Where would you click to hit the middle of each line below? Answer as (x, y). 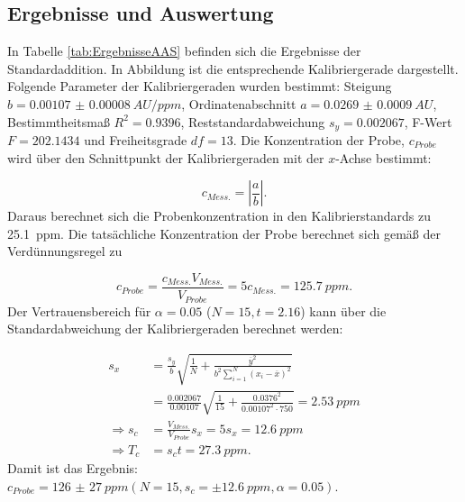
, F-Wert (428, 121)
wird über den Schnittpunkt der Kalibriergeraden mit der (166, 157)
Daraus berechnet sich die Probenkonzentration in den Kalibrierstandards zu (219, 216)
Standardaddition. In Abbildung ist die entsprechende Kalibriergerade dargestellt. (233, 68)
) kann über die (343, 310)
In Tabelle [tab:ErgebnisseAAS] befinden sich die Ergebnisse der (184, 51)
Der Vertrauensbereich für (79, 310)
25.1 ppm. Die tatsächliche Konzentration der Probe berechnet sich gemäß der (224, 233)
